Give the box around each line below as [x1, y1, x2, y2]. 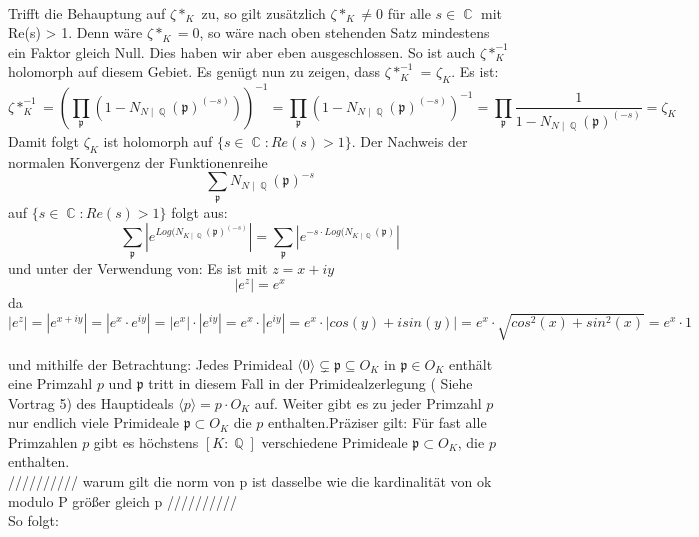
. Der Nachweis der [351, 131, 468, 151]
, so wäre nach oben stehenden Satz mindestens [199, 22, 490, 43]
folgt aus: [171, 201, 228, 222]
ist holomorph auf [103, 131, 213, 151]
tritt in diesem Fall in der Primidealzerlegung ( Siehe [148, 373, 473, 394]
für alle [387, 2, 431, 23]
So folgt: [8, 510, 59, 531]
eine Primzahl [8, 373, 93, 394]
